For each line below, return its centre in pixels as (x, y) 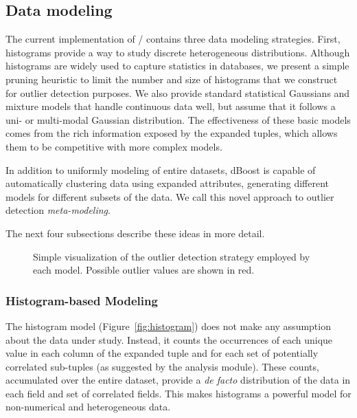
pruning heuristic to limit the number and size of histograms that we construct (172, 79)
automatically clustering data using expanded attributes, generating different (167, 183)
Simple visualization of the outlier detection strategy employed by (172, 256)
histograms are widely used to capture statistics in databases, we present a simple (177, 66)
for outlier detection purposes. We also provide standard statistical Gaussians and (178, 92)
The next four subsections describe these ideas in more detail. (135, 233)
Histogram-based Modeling (82, 300)
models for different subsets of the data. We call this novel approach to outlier (170, 196)
